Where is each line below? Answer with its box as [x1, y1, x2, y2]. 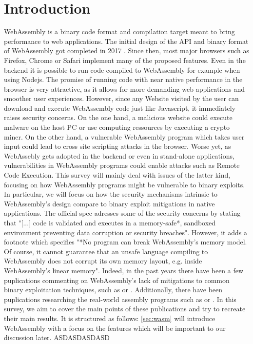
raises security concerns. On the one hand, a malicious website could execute [4, 112, 233, 122]
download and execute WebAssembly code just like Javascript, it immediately [4, 102, 235, 113]
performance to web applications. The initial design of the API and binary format [4, 36, 249, 46]
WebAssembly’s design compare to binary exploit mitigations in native [4, 198, 215, 208]
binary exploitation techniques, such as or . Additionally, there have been [4, 284, 223, 295]
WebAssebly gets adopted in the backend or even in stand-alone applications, [4, 150, 234, 161]
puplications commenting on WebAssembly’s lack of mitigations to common [4, 275, 230, 285]
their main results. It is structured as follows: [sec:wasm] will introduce [4, 313, 215, 323]
